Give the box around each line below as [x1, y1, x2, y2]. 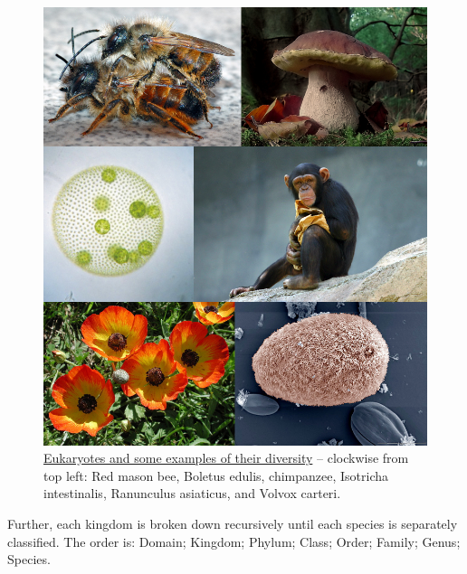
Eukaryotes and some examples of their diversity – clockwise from [43, 448, 409, 467]
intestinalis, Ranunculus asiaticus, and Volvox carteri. [43, 484, 341, 503]
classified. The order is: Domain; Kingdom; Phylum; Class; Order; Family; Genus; [7, 532, 461, 550]
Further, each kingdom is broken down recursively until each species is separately [7, 514, 458, 533]
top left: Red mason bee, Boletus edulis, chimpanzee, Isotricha [43, 466, 389, 485]
